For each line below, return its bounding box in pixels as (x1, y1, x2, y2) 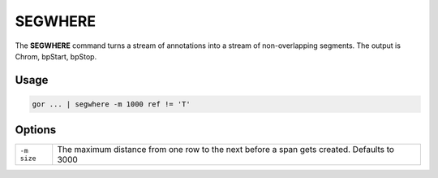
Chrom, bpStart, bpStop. (15, 51, 97, 61)
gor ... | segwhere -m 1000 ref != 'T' (32, 99, 191, 109)
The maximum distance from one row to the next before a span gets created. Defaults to (57, 144, 395, 155)
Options (15, 123, 57, 137)
